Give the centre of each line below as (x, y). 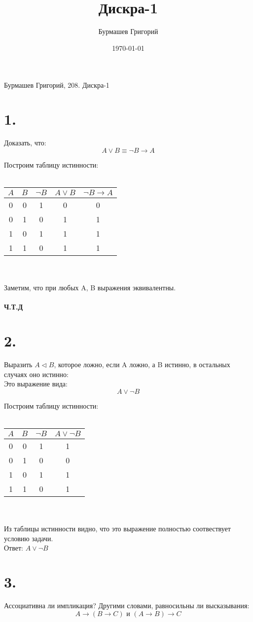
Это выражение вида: (36, 384)
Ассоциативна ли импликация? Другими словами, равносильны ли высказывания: (127, 605)
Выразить (18, 364)
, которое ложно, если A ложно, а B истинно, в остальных (142, 364)
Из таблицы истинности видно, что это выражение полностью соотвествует (117, 529)
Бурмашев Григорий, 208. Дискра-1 (57, 85)
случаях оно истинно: (36, 374)
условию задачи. (29, 538)
